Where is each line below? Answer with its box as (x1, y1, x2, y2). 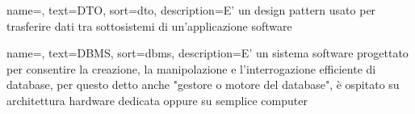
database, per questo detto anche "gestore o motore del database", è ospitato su (6, 76, 400, 93)
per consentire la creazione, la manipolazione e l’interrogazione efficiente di (6, 60, 376, 77)
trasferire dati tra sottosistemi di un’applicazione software (6, 17, 292, 34)
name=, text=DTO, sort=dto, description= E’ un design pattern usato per (6, 2, 376, 18)
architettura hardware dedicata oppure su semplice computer (6, 91, 308, 108)
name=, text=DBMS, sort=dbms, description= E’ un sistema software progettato (6, 44, 409, 61)
